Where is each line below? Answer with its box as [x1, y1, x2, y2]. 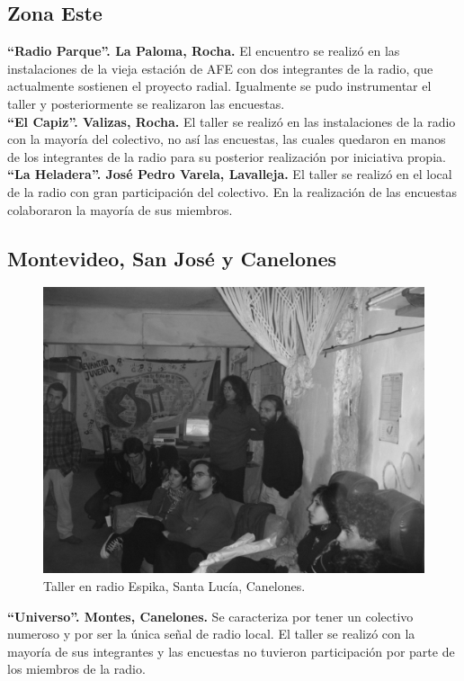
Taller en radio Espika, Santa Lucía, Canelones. [43, 576, 306, 595]
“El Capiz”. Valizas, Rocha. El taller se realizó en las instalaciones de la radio [7, 112, 456, 130]
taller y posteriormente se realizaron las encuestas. [7, 94, 285, 112]
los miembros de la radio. [7, 659, 146, 678]
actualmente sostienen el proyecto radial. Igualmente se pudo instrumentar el [7, 76, 432, 95]
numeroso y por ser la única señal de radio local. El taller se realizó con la [7, 624, 415, 643]
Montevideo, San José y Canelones [7, 244, 337, 272]
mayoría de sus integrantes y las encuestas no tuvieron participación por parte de [7, 641, 455, 660]
